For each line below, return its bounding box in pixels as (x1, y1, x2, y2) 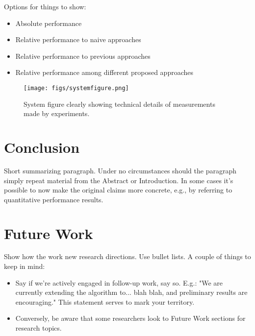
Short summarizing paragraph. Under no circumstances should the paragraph (4, 165, 236, 175)
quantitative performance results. (4, 194, 103, 204)
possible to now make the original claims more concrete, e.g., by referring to (4, 185, 232, 195)
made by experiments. (24, 108, 90, 119)
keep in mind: (4, 261, 45, 271)
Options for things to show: (4, 1, 86, 11)
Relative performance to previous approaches (15, 50, 151, 61)
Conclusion (4, 137, 80, 157)
